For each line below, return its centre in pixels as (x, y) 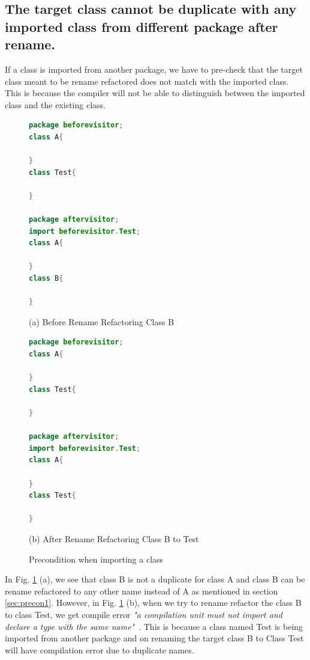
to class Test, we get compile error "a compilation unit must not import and (144, 614)
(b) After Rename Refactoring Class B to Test (114, 538)
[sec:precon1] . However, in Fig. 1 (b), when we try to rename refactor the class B (153, 603)
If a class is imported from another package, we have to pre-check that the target (154, 69)
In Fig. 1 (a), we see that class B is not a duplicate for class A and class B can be (155, 579)
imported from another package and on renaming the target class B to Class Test (154, 638)
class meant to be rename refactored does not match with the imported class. (147, 81)
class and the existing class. (55, 104)
